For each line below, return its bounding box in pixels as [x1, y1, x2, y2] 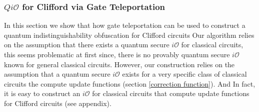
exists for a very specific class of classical [122, 69, 247, 79]
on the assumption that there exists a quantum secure [4, 39, 169, 50]
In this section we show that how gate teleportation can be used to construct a [4, 20, 245, 30]
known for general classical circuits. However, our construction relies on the [4, 59, 235, 69]
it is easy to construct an [4, 88, 80, 99]
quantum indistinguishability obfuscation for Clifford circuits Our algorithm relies [4, 29, 254, 40]
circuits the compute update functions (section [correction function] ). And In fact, [4, 78, 255, 89]
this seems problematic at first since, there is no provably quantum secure [4, 49, 230, 59]
